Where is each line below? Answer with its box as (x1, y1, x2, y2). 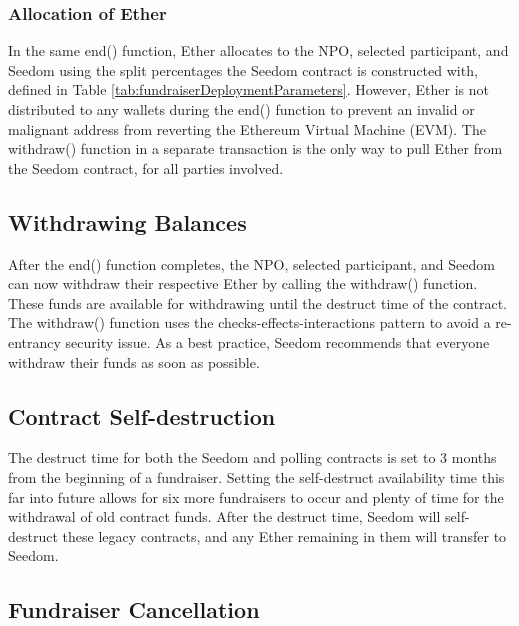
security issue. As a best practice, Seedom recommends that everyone (65, 331, 490, 352)
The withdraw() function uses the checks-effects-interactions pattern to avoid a (8, 312, 491, 333)
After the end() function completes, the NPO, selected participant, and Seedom (8, 253, 495, 274)
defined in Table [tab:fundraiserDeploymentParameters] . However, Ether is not (8, 79, 489, 100)
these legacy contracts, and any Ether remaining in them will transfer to (62, 525, 507, 546)
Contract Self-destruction (8, 400, 276, 431)
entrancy (8, 331, 61, 352)
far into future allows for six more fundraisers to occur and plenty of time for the (8, 486, 504, 507)
